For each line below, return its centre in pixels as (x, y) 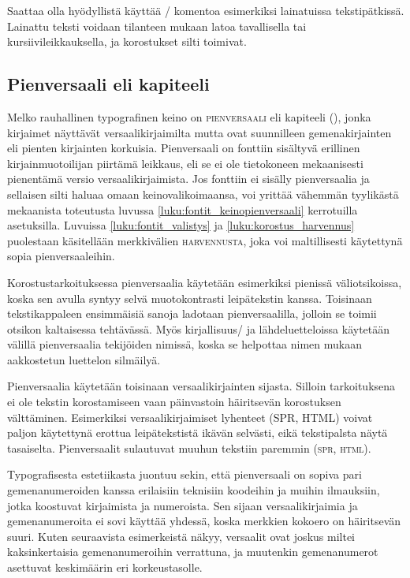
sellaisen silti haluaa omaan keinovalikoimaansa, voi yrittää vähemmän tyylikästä (203, 194)
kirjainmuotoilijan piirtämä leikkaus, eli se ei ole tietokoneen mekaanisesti (185, 163)
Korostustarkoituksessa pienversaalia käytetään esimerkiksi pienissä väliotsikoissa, (205, 282)
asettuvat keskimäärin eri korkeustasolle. (105, 567)
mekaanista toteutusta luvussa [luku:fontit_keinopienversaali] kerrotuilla (183, 209)
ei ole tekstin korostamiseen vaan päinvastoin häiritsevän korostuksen (174, 402)
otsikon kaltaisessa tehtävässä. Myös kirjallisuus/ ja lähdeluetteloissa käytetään (199, 328)
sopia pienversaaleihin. (61, 256)
